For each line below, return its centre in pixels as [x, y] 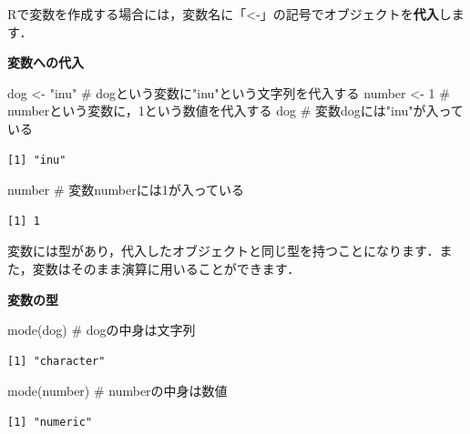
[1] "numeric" [50, 422]
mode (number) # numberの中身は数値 [117, 391]
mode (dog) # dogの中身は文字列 [102, 330]
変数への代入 [46, 62]
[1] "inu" [37, 160]
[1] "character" [56, 361]
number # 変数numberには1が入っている [126, 190]
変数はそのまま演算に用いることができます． [166, 268]
